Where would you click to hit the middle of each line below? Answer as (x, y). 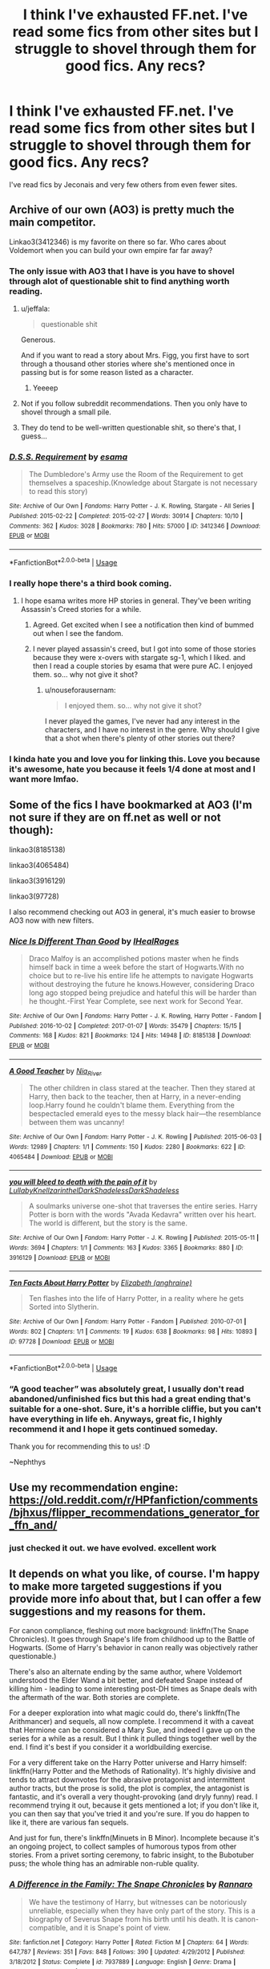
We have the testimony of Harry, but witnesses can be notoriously (138, 1902)
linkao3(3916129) (38, 880)
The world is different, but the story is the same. (108, 1223)
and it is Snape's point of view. (120, 1927)
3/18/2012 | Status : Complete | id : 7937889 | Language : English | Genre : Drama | (123, 1962)
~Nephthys (28, 1462)
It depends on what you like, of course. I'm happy (135, 1574)
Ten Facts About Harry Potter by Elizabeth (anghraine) (101, 1283)
